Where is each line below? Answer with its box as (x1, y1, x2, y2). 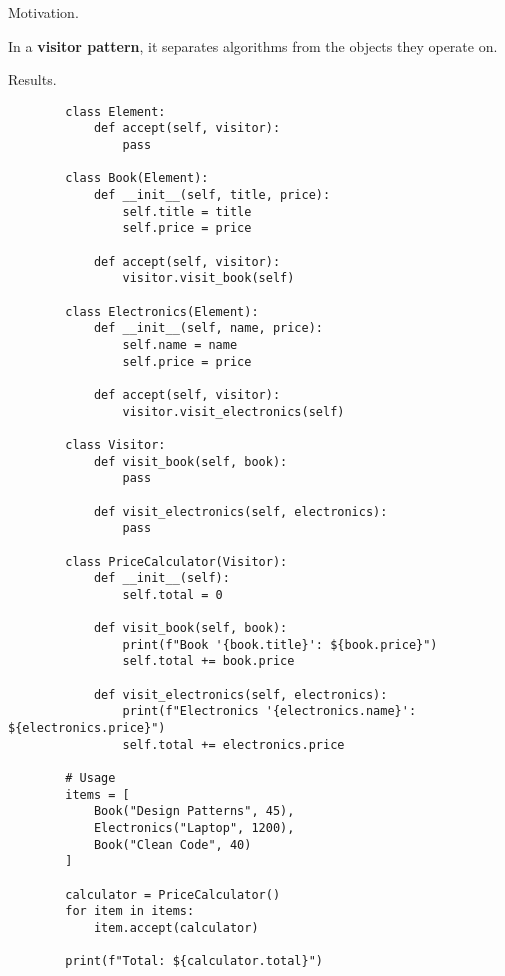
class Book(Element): (65, 171, 209, 186)
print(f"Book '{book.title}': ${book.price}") (122, 637, 438, 652)
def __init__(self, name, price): (93, 321, 323, 336)
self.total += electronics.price (122, 737, 345, 752)
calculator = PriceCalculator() (65, 887, 281, 902)
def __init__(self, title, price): (93, 188, 331, 203)
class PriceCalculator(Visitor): (65, 554, 288, 569)
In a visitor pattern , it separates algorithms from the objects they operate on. (8, 35, 498, 56)
